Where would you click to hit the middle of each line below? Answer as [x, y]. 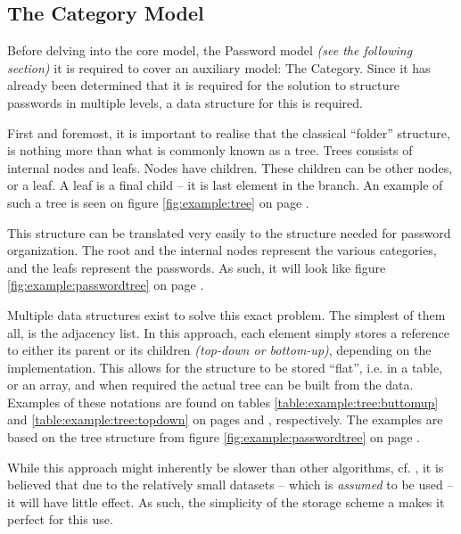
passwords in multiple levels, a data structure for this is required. [185, 102]
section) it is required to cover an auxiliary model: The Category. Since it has [219, 67]
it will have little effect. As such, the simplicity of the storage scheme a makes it [226, 501]
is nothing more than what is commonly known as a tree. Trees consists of [210, 150]
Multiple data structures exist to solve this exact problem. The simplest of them [226, 314]
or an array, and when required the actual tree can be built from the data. [210, 385]
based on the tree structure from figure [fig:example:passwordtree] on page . [214, 437]
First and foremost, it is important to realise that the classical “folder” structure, [229, 132]
